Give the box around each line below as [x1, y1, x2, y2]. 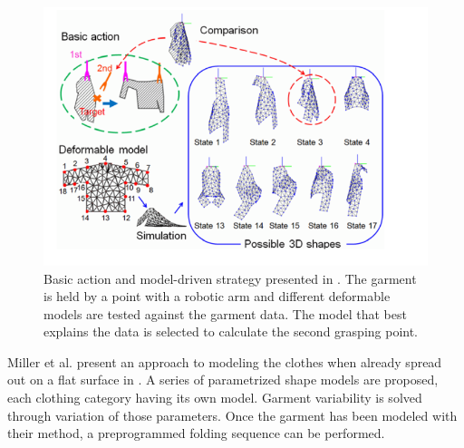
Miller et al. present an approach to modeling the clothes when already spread [7, 352, 442, 371]
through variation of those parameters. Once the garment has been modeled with [7, 405, 458, 424]
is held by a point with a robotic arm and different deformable [43, 287, 391, 306]
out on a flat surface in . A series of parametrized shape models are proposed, [7, 370, 439, 389]
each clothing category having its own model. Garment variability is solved [7, 388, 422, 407]
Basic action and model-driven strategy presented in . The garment [43, 268, 417, 287]
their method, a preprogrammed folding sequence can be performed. [7, 424, 385, 443]
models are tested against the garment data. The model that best [43, 304, 407, 323]
